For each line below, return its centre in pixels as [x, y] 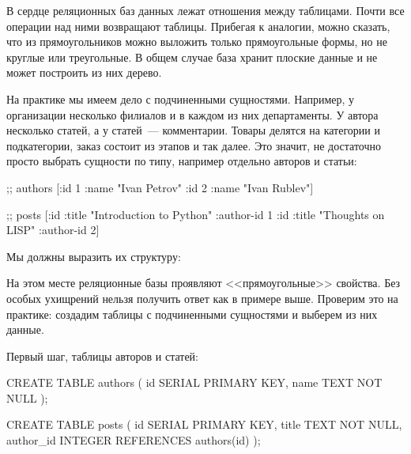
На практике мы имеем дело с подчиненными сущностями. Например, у [181, 98]
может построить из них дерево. [84, 72]
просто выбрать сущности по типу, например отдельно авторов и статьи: [182, 161]
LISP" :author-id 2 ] [53, 230]
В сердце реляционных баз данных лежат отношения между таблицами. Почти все [205, 10]
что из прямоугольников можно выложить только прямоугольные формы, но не [197, 42]
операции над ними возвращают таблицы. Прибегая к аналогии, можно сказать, [198, 26]
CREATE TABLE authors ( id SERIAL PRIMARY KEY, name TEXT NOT [194, 382]
